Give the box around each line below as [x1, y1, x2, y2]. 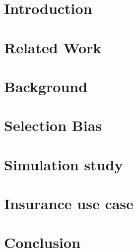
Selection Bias [4, 115, 102, 135]
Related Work [4, 37, 102, 57]
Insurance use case [4, 193, 134, 214]
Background [4, 76, 88, 96]
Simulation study [4, 154, 123, 174]
